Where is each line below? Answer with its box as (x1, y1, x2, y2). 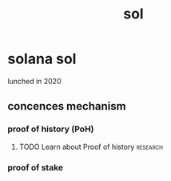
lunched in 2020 (7, 76, 62, 86)
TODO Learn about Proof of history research (18, 142, 163, 151)
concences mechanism (7, 99, 126, 113)
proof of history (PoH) (7, 123, 94, 135)
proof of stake (7, 162, 64, 173)
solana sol (7, 50, 77, 68)
